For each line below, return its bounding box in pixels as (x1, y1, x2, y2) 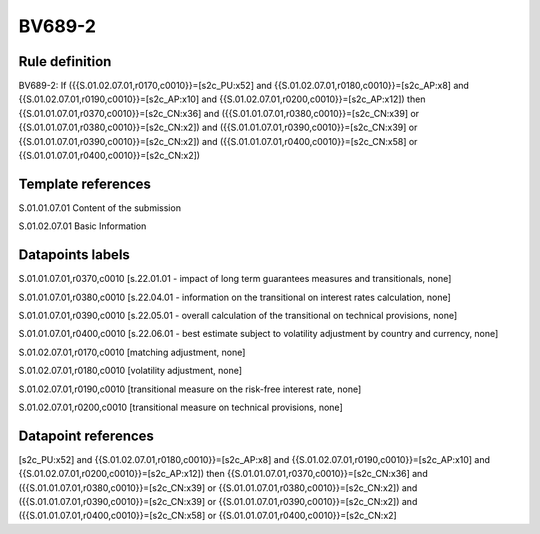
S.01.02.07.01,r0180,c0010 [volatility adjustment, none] (18, 365, 243, 377)
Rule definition (18, 53, 112, 70)
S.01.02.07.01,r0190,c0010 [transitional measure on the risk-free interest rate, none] (18, 383, 362, 395)
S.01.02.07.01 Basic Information (18, 220, 147, 232)
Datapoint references (18, 427, 155, 444)
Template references (18, 175, 152, 192)
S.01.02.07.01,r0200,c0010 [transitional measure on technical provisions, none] (18, 401, 344, 413)
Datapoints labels (18, 246, 130, 264)
